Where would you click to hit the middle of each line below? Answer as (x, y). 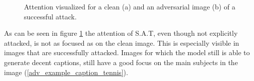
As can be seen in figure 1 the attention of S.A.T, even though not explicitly (121, 33)
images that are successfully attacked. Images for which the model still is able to (127, 52)
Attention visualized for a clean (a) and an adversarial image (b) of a (130, 6)
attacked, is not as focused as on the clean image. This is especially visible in (122, 42)
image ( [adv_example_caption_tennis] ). (66, 72)
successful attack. (50, 16)
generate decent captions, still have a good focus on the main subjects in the (121, 62)
